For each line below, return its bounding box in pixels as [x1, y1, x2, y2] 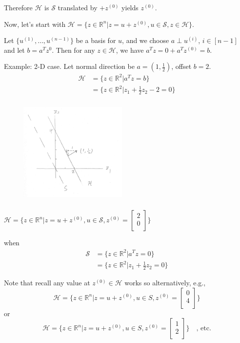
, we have [116, 44, 144, 55]
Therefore [4, 2, 33, 12]
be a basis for [76, 35, 116, 45]
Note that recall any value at [4, 277, 90, 287]
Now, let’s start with [4, 19, 66, 29]
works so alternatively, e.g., [124, 277, 206, 287]
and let [4, 44, 25, 55]
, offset [171, 61, 192, 71]
